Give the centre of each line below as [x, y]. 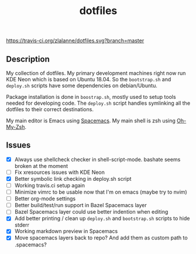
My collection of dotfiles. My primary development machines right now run [96, 73]
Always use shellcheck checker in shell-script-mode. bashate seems [97, 159]
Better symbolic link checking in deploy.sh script [73, 179]
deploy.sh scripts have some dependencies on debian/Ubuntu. [82, 85]
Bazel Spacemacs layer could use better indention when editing [91, 212]
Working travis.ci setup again [50, 185]
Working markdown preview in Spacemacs [66, 231]
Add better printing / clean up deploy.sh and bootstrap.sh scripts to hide [102, 218]
